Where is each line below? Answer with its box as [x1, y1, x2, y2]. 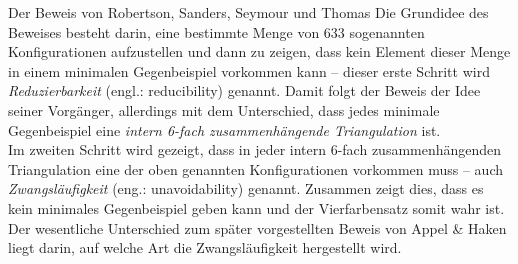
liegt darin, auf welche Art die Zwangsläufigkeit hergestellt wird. [8, 237, 402, 258]
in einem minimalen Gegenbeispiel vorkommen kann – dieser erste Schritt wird [8, 60, 490, 81]
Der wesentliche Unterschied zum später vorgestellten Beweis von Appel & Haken [8, 217, 507, 238]
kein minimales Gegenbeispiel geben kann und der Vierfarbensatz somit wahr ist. [8, 197, 505, 218]
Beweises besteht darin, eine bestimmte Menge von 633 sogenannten [8, 21, 425, 42]
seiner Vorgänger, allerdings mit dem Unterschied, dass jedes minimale [8, 99, 440, 120]
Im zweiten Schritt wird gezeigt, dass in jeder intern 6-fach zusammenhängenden [8, 139, 502, 160]
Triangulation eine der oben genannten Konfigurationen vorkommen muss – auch [8, 158, 504, 179]
